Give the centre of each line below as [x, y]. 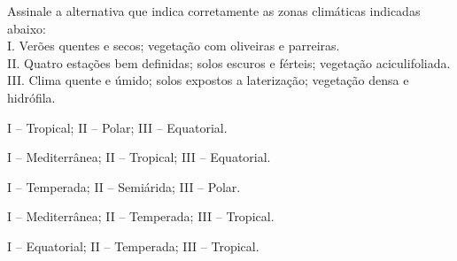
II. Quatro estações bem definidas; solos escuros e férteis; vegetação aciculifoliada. [229, 62]
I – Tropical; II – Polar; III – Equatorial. [117, 127]
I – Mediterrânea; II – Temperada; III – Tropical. [141, 216]
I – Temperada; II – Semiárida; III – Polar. [124, 186]
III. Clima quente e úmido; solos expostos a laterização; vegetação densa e [208, 80]
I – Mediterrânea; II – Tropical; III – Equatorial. [139, 157]
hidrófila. [31, 97]
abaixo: [27, 28]
